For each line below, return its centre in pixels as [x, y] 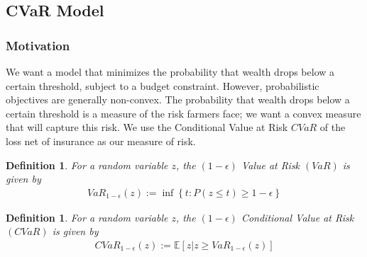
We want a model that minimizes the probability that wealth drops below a [170, 72]
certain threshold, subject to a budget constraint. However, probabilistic [163, 85]
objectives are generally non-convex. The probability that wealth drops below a [178, 99]
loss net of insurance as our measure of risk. [101, 141]
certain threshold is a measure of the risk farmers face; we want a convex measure [183, 113]
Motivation [38, 45]
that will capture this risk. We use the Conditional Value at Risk [147, 127]
